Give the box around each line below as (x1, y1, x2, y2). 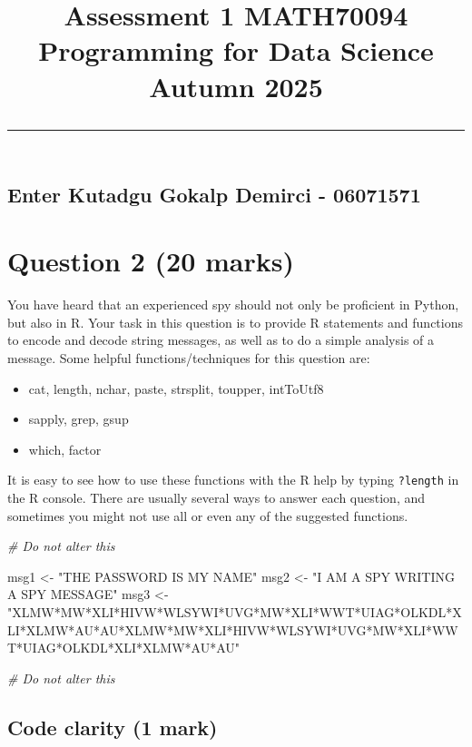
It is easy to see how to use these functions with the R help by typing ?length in (7, 470, 459, 489)
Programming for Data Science (38, 32, 434, 69)
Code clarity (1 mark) (7, 713, 218, 741)
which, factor (28, 439, 102, 458)
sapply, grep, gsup (28, 409, 129, 428)
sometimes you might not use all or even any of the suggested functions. (7, 506, 408, 525)
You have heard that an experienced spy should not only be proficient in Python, (7, 295, 459, 314)
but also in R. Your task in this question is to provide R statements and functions (7, 312, 463, 331)
